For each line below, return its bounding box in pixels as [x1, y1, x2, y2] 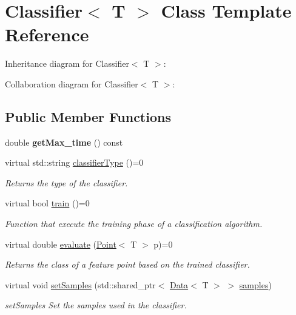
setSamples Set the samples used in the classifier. [5, 299, 187, 311]
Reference [5, 22, 89, 47]
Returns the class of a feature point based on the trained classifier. [5, 258, 250, 271]
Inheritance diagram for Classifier [5, 57, 129, 70]
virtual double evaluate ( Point [5, 237, 116, 250]
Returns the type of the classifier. [5, 176, 128, 189]
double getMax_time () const [5, 135, 123, 148]
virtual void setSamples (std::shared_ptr [5, 278, 156, 291]
